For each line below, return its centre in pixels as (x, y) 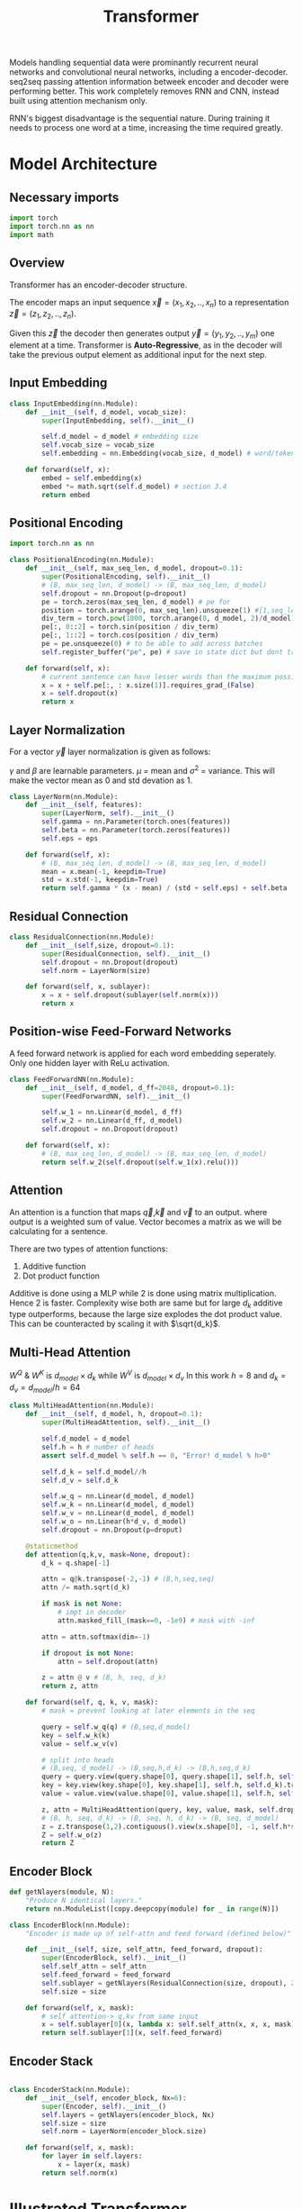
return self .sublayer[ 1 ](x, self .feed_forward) (132, 2033)
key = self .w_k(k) (76, 1735)
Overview (37, 263)
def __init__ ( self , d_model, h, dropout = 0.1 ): (114, 1414)
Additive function (54, 1266)
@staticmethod (52, 1546)
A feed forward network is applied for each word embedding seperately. (143, 1053)
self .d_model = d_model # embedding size (120, 437)
